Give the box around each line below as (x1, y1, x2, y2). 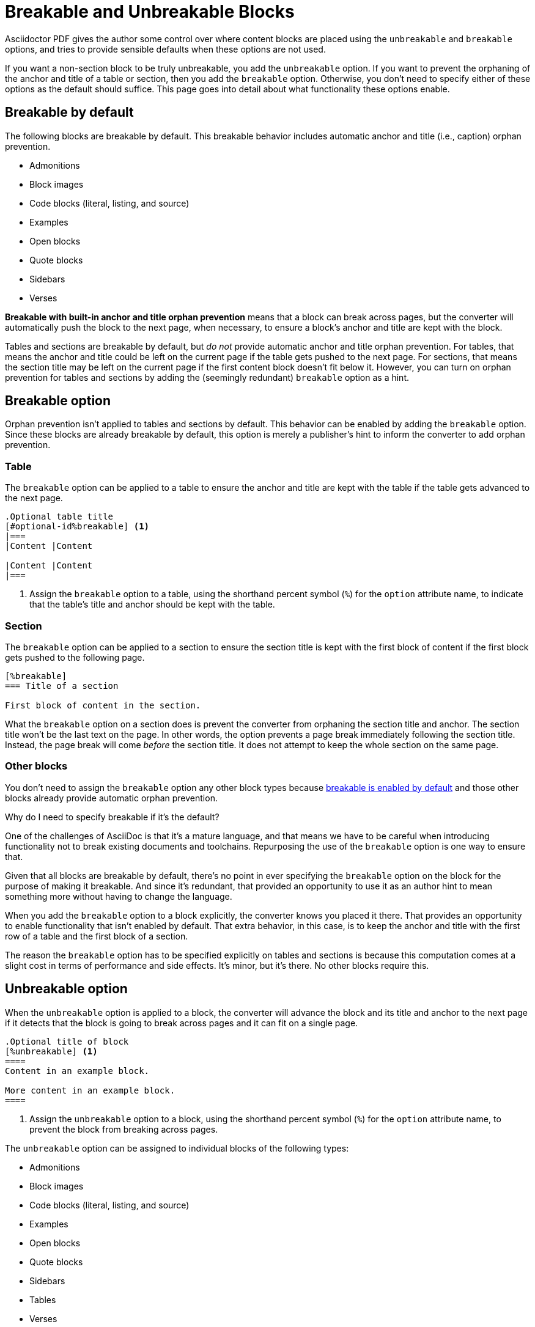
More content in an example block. (5, 1085, 175, 1095)
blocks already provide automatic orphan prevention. (5, 792, 218, 803)
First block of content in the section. (5, 700, 201, 710)
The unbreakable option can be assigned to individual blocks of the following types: (5, 1142, 349, 1153)
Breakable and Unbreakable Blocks (5, 1, 295, 22)
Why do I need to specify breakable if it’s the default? (5, 811, 220, 822)
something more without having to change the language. (5, 891, 232, 902)
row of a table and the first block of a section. (5, 930, 188, 941)
